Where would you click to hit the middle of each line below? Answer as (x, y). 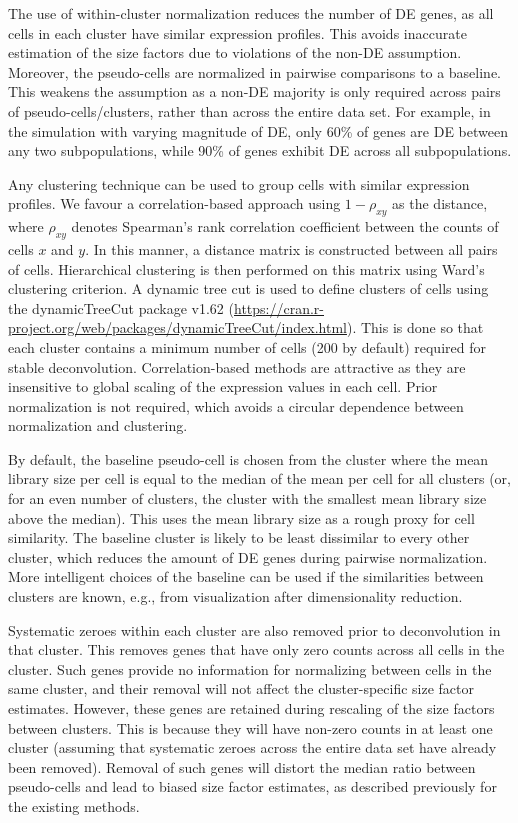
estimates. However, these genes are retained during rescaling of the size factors (251, 708)
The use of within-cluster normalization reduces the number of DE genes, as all (251, 13)
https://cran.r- (278, 307)
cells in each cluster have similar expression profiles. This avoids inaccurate (237, 32)
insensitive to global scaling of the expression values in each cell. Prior (223, 386)
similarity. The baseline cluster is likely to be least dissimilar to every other (239, 537)
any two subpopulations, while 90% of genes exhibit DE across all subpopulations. (260, 150)
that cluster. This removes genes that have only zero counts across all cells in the (256, 649)
